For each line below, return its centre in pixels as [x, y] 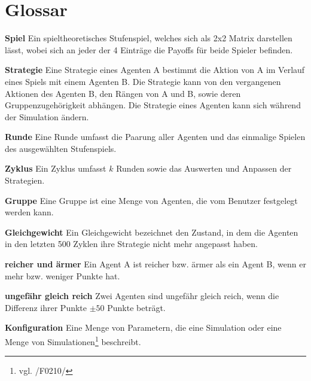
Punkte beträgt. [136, 307]
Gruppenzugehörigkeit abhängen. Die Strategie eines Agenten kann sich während [153, 105]
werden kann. [29, 212]
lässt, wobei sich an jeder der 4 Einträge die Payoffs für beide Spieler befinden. [149, 49]
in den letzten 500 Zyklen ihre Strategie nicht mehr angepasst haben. [131, 244]
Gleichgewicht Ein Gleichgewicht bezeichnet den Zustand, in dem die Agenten [152, 232]
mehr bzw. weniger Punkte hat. [62, 275]
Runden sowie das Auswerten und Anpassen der [204, 168]
